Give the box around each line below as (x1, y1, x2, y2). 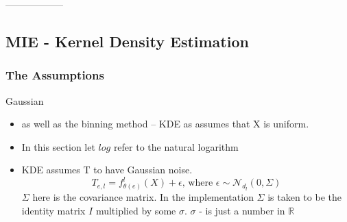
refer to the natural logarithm (113, 139, 239, 153)
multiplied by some (95, 203, 176, 217)
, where (182, 178, 213, 188)
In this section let (21, 139, 95, 153)
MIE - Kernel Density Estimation (5, 30, 249, 51)
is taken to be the (267, 190, 342, 204)
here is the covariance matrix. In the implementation (32, 190, 254, 204)
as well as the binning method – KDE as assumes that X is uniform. (21, 116, 309, 131)
